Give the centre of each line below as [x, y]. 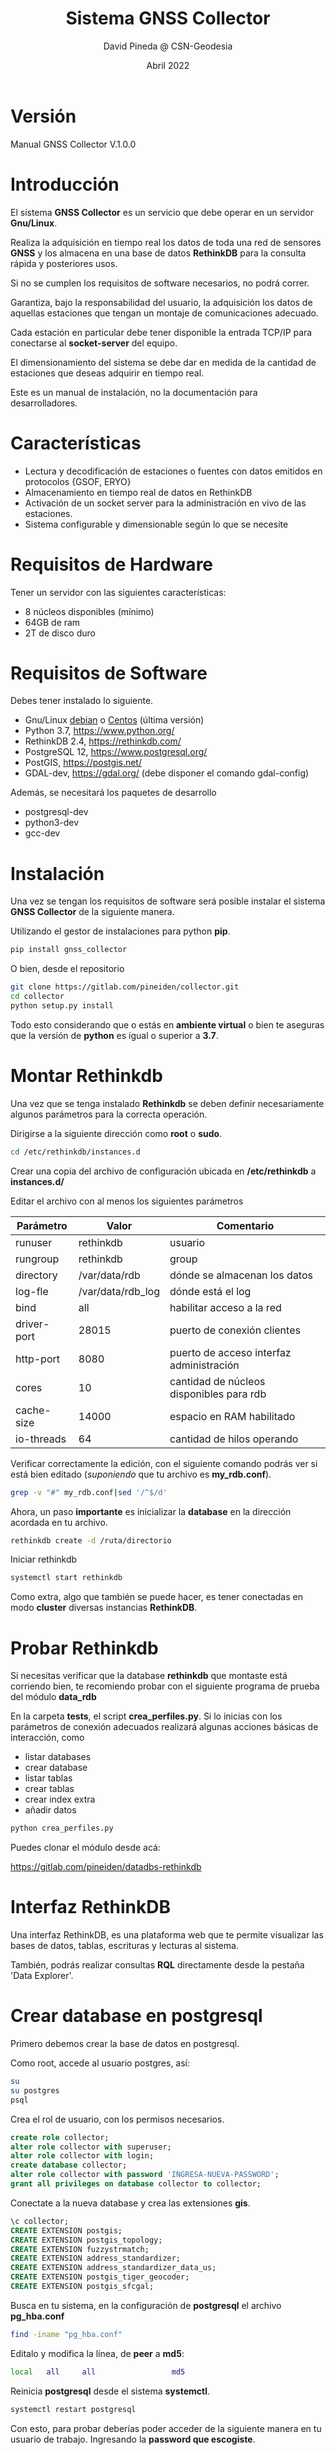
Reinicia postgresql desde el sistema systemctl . [110, 2391]
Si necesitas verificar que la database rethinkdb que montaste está [149, 1676]
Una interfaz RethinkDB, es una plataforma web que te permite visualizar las [167, 1935]
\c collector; [40, 2221]
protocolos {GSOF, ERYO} [78, 481]
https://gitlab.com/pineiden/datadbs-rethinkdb [106, 1867]
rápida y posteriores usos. [64, 263]
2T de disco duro [60, 633]
